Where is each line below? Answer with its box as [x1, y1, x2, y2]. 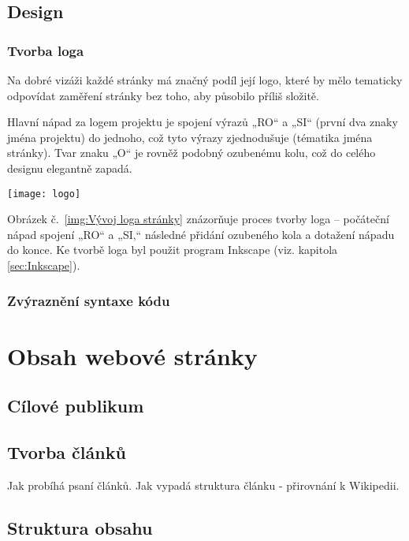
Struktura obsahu [7, 515, 153, 539]
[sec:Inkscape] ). [7, 257, 80, 273]
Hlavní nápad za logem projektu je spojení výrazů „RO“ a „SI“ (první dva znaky [7, 114, 398, 130]
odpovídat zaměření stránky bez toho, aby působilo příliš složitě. [7, 87, 319, 103]
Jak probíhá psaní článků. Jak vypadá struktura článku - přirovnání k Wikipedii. [7, 476, 400, 493]
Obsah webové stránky [7, 339, 258, 371]
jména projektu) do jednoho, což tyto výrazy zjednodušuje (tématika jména [7, 129, 373, 145]
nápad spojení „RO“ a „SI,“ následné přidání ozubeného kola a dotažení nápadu [7, 226, 395, 242]
